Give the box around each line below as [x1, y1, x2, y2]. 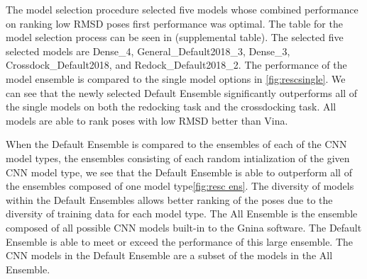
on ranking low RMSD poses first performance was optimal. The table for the [6, 16, 343, 30]
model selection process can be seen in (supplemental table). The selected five [6, 30, 344, 45]
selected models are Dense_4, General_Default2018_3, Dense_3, [6, 43, 290, 58]
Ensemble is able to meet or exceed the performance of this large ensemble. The [6, 234, 354, 249]
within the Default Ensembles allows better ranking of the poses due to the [6, 192, 333, 207]
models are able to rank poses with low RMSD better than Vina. [6, 113, 288, 127]
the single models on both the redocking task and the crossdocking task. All [6, 99, 336, 114]
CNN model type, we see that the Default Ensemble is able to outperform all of [6, 164, 352, 179]
